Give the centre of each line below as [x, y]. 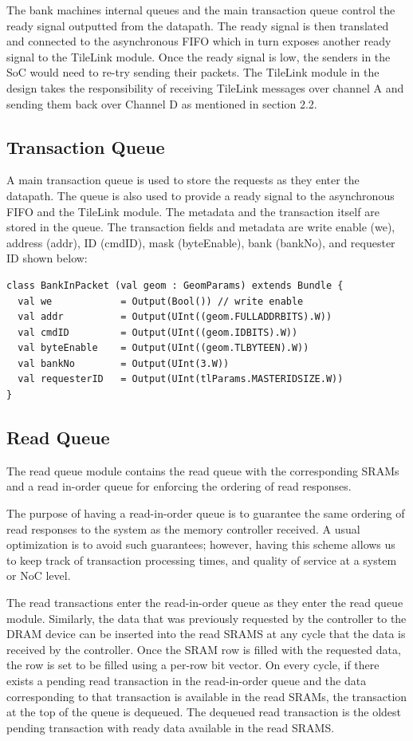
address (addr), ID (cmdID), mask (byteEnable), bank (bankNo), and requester [201, 242]
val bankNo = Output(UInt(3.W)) [124, 363]
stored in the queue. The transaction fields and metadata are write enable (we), [201, 227]
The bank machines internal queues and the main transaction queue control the [201, 10]
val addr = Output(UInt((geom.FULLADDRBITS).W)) [175, 317]
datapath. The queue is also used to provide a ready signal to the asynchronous [201, 195]
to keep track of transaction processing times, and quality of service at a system [202, 560]
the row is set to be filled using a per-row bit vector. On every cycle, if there [193, 665]
